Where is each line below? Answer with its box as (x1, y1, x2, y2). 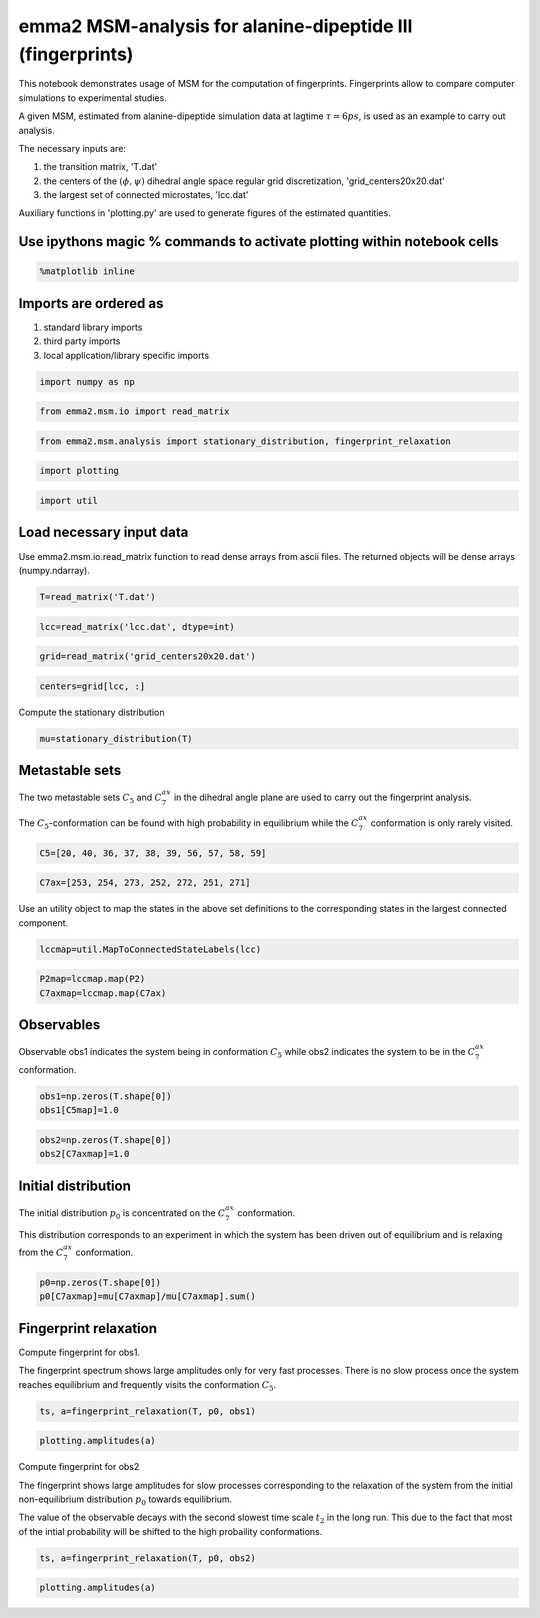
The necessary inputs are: (18, 142, 127, 154)
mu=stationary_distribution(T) (39, 733, 194, 744)
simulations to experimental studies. (18, 91, 167, 104)
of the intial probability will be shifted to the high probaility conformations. (18, 1525, 323, 1537)
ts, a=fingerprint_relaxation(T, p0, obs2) (39, 1552, 257, 1564)
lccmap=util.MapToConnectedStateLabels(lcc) (39, 943, 262, 955)
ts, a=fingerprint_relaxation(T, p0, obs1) (39, 1405, 257, 1417)
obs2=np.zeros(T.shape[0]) (39, 1134, 172, 1145)
